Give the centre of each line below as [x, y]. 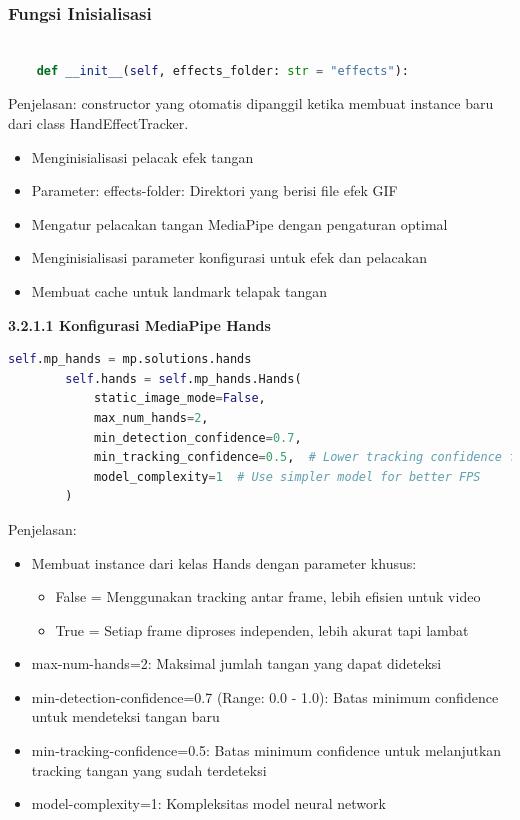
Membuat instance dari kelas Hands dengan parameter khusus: [224, 562]
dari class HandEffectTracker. [98, 123]
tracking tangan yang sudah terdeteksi [149, 769]
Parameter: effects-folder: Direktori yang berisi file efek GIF [214, 190]
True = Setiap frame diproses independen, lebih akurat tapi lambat [262, 629]
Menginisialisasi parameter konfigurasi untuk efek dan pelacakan [229, 257]
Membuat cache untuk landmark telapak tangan [179, 290]
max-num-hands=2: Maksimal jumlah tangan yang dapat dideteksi [236, 663]
